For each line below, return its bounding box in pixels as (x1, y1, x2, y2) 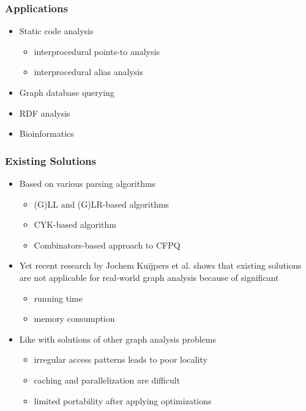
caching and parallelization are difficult (34, 373, 181, 386)
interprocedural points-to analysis (34, 45, 160, 57)
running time (34, 291, 83, 304)
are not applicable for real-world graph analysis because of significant (19, 271, 279, 283)
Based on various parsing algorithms (19, 177, 156, 189)
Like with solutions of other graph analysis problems (19, 332, 216, 345)
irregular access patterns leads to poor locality (34, 353, 207, 366)
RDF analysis (19, 106, 70, 119)
